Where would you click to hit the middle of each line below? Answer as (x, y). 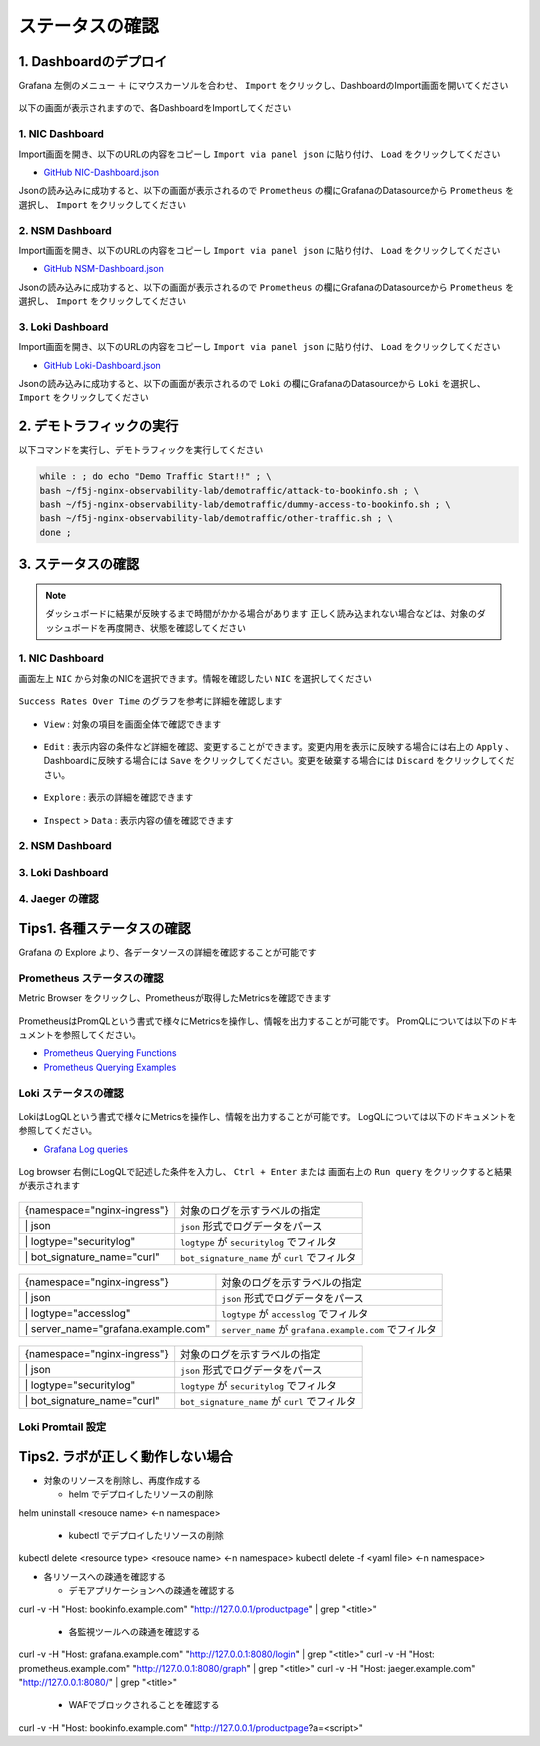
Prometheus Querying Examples (110, 1067)
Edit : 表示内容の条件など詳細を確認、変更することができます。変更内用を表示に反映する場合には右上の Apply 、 (279, 746)
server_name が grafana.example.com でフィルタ (329, 1329)
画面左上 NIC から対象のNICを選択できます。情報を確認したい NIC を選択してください (195, 678)
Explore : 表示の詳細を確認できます (118, 797)
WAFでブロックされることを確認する (144, 1705)
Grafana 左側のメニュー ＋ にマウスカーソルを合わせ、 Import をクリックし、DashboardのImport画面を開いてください (263, 86)
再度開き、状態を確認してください (176, 627)
